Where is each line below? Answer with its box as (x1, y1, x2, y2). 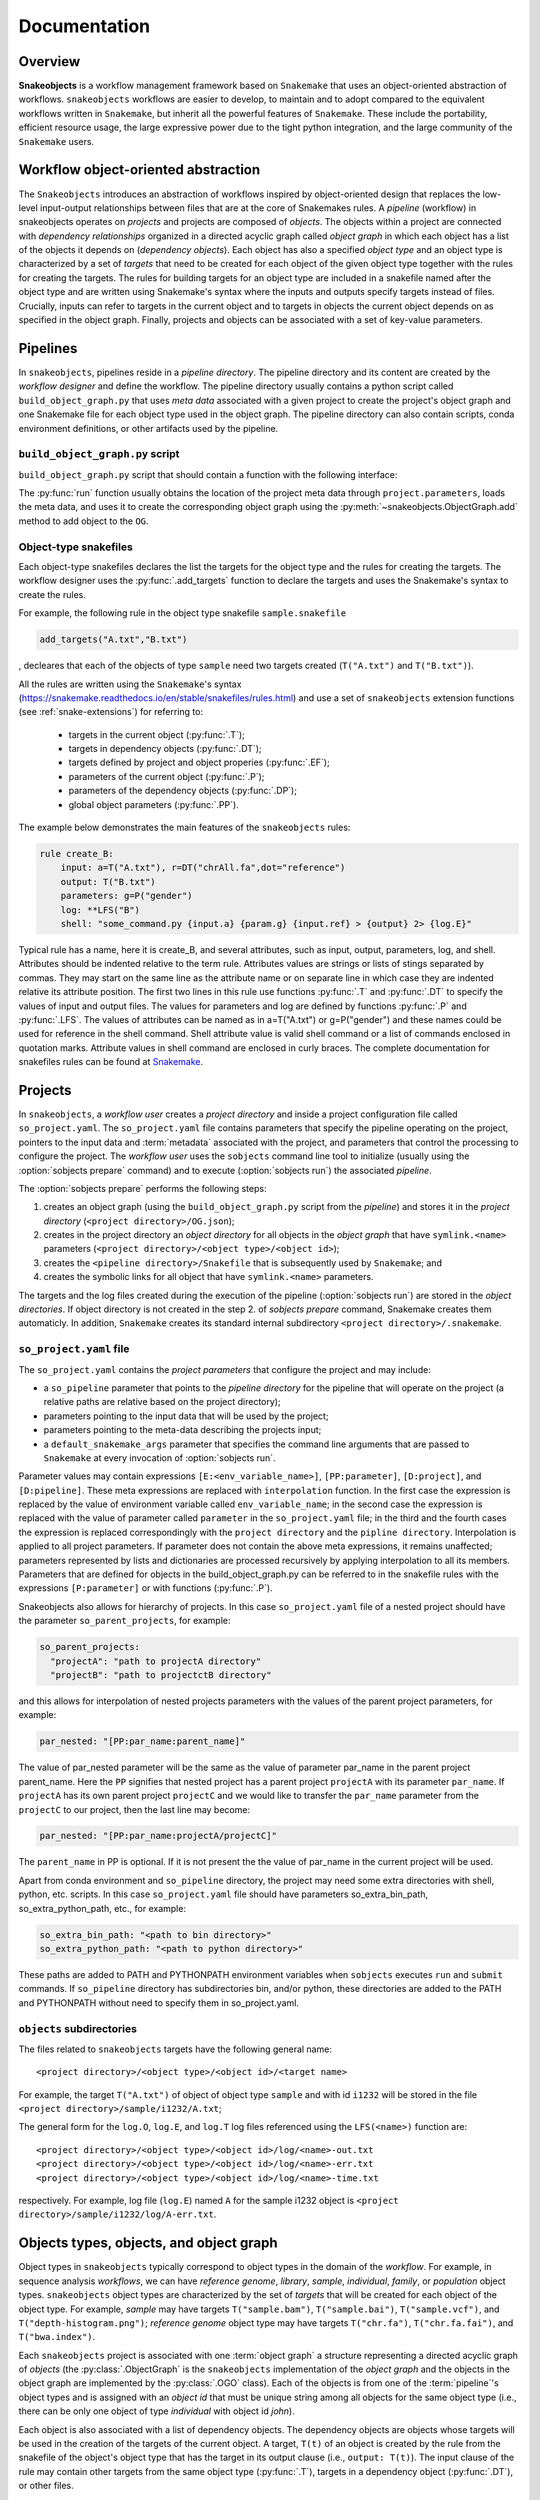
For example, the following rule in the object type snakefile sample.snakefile (18, 607, 347, 619)
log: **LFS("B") (60, 904, 140, 915)
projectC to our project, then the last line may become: (18, 1803, 250, 1815)
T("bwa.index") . (18, 2331, 96, 2343)
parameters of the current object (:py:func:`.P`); (68, 770, 265, 782)
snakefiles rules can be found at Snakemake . (18, 1056, 204, 1068)
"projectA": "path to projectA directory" (50, 1655, 262, 1667)
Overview (18, 53, 81, 70)
